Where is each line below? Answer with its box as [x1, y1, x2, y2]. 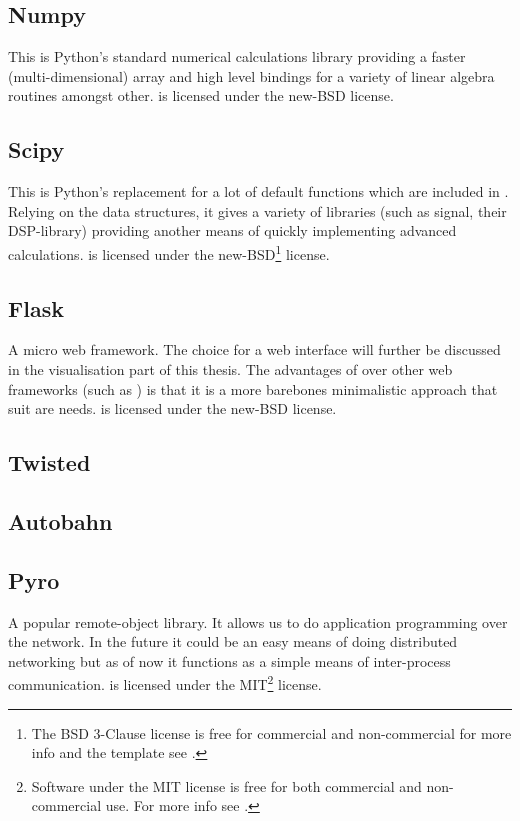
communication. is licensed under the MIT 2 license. [8, 671, 322, 694]
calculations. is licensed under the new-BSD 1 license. [8, 240, 330, 264]
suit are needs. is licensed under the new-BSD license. [8, 398, 337, 419]
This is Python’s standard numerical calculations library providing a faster [8, 46, 466, 67]
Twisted [8, 447, 91, 478]
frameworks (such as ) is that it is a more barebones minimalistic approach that [8, 378, 498, 399]
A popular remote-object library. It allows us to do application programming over [8, 611, 508, 632]
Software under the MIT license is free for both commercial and [31, 775, 422, 796]
